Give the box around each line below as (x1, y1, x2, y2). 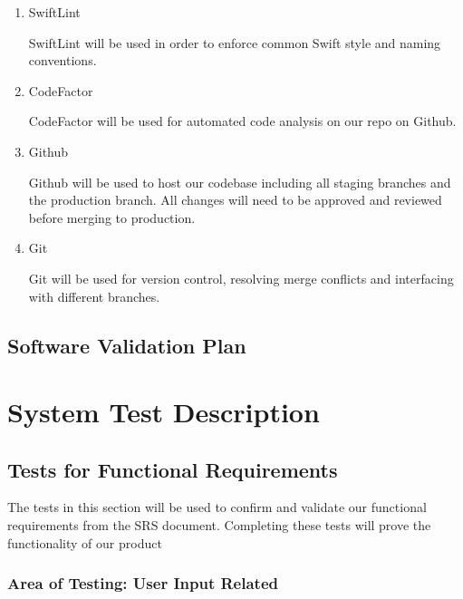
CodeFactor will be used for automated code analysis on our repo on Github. (28, 111, 457, 130)
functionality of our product (7, 533, 162, 552)
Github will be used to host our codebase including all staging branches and (28, 172, 451, 191)
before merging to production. (28, 208, 196, 227)
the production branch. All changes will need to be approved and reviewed (28, 190, 442, 209)
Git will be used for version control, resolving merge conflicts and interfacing (28, 268, 454, 287)
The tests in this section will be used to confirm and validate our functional (7, 498, 427, 517)
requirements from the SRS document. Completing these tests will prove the (7, 516, 431, 535)
